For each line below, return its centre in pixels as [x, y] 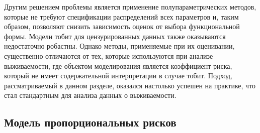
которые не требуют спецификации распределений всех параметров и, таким [121, 16]
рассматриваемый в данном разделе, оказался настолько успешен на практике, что [130, 85]
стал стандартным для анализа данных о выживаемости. [90, 95]
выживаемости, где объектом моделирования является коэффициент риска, [118, 65]
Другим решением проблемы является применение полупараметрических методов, [130, 7]
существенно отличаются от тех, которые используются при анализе [109, 55]
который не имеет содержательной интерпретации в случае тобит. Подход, [118, 76]
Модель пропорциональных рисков [90, 122]
